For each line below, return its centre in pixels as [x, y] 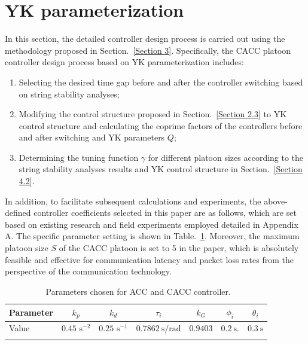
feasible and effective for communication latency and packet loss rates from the [149, 259]
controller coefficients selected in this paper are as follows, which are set [165, 213]
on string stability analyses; [69, 94]
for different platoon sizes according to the [226, 157]
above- [276, 201]
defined [18, 213]
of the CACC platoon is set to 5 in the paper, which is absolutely [179, 248]
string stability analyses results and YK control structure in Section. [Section [161, 169]
